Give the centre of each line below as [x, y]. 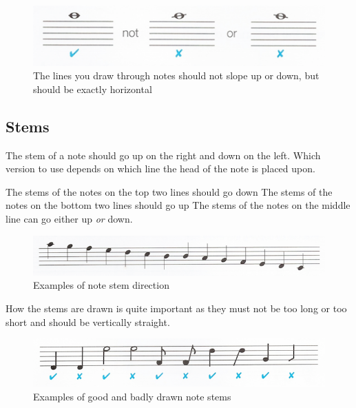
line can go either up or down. [69, 219]
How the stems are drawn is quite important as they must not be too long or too [176, 308]
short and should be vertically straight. [88, 322]
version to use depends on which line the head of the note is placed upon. [160, 169]
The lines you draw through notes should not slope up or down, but [176, 75]
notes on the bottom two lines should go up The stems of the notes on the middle [178, 205]
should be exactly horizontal [93, 89]
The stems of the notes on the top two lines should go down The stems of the [169, 191]
